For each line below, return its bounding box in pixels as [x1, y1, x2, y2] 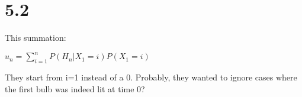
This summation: [5, 31, 66, 44]
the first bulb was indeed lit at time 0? [5, 82, 145, 95]
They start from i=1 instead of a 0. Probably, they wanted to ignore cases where [5, 71, 297, 83]
